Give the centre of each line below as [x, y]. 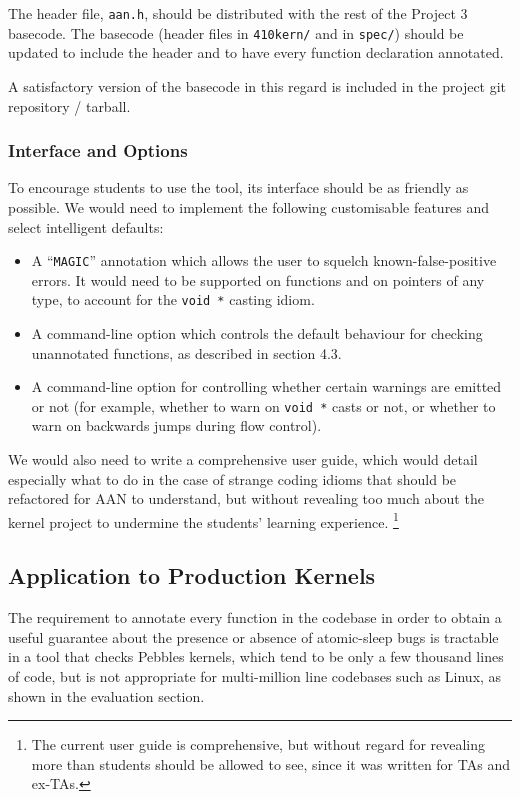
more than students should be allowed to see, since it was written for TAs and [270, 763]
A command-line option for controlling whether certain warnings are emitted [266, 386]
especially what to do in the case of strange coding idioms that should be [232, 478]
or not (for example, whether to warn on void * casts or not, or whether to [263, 405]
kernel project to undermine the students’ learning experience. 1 [203, 520]
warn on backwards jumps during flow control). [176, 425]
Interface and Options [98, 150]
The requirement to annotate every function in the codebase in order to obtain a [255, 617]
